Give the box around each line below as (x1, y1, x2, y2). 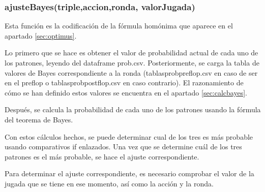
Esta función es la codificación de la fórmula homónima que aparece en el (5, 20, 233, 31)
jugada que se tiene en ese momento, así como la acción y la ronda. (5, 178, 214, 188)
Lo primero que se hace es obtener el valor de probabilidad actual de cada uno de (5, 47, 258, 58)
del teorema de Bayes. (5, 114, 73, 124)
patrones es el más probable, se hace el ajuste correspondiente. (5, 151, 199, 162)
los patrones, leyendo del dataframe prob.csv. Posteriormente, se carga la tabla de (5, 57, 259, 68)
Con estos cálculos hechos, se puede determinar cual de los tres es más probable (5, 131, 253, 142)
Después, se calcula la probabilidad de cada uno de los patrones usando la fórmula (5, 104, 261, 115)
